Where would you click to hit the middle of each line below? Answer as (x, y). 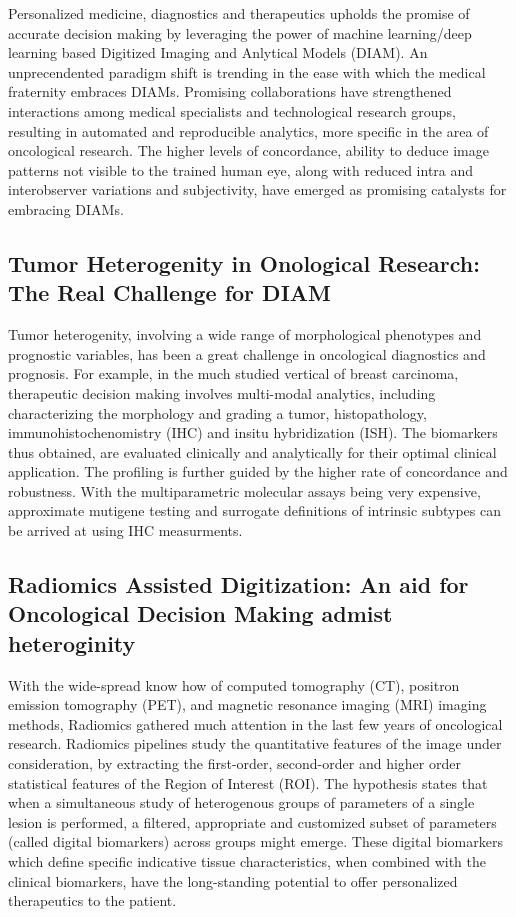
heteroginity (72, 642)
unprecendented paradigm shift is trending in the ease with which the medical (247, 71)
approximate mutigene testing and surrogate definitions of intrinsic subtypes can (254, 510)
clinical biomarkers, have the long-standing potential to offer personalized (233, 880)
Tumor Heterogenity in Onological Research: (244, 262)
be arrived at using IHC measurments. (125, 530)
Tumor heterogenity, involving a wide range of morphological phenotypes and (245, 334)
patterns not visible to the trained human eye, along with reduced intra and (241, 169)
